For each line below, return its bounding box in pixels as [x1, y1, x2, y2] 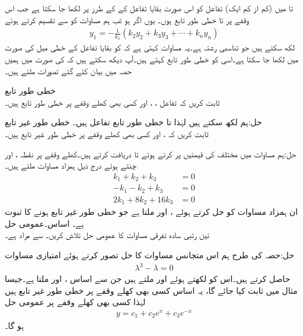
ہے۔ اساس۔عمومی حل [5, 217, 84, 229]
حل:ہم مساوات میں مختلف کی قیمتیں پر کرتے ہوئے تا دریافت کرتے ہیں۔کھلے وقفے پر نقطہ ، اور [5, 147, 296, 160]
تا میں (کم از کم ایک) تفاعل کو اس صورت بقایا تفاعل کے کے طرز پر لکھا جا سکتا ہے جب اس [5, 2, 294, 14]
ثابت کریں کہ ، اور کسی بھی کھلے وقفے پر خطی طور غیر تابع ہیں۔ [5, 128, 209, 140]
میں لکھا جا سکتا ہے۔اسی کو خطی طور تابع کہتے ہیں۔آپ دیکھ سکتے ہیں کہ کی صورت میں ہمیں [5, 53, 299, 65]
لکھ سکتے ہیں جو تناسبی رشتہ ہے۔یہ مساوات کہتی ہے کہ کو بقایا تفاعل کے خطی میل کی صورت [5, 41, 295, 53]
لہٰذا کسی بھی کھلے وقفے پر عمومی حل [5, 296, 146, 308]
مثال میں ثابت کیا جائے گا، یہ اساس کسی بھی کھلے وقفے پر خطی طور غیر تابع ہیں [5, 284, 298, 296]
